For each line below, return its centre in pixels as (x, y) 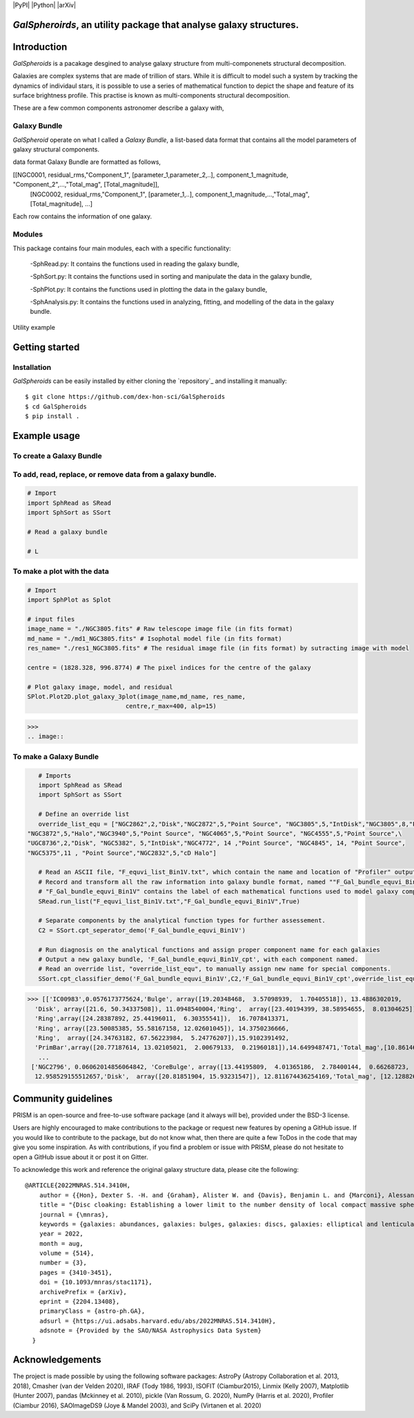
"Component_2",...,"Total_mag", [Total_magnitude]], (86, 185)
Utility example (34, 327)
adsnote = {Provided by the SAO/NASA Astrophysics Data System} (150, 1331)
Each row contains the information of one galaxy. (82, 216)
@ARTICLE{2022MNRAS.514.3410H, (78, 1185)
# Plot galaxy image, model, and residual (100, 687)
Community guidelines (63, 1098)
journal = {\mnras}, (74, 1214)
